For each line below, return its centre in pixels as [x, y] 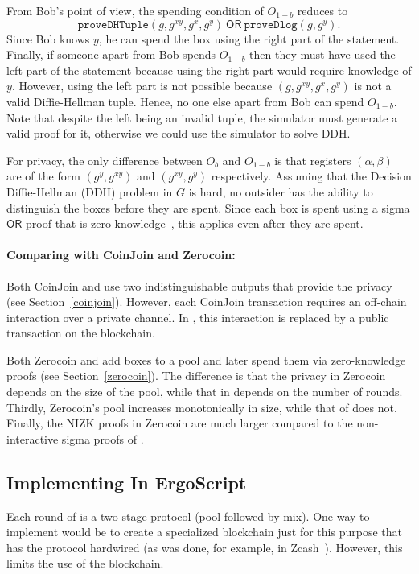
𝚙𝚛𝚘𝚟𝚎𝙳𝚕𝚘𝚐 [271, 25]
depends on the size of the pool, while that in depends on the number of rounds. [205, 392]
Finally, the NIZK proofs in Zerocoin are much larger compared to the [180, 423]
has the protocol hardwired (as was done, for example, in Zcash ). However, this [205, 547]
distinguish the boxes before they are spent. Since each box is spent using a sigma [208, 207]
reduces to [322, 10]
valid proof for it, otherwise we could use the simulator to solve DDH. [179, 133]
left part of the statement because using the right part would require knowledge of [209, 70]
